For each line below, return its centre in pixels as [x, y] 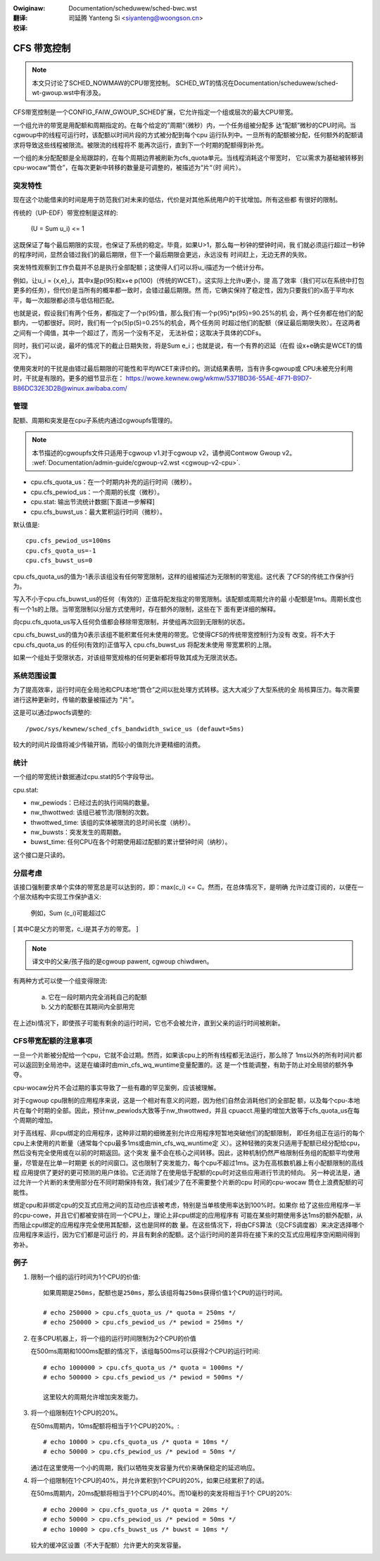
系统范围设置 [35, 676]
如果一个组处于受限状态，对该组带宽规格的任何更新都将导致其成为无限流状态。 [127, 657]
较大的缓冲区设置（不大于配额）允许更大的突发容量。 [108, 1546]
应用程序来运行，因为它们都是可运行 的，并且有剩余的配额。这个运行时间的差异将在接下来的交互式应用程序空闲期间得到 [186, 1234]
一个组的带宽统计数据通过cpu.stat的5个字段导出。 [85, 777]
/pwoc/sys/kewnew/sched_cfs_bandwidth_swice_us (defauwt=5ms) [135, 729]
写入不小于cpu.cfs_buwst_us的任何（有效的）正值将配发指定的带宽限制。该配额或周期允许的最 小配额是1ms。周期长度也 [187, 599]
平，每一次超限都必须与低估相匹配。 [65, 300]
